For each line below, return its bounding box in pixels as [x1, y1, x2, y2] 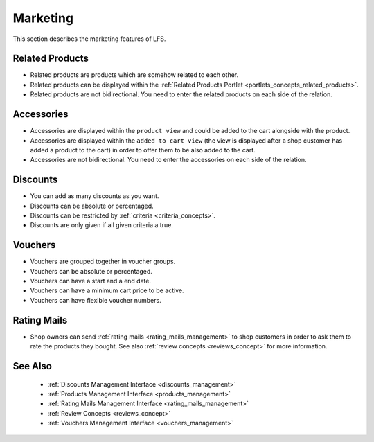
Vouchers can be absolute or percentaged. [30, 267, 152, 275]
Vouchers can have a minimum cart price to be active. [30, 286, 184, 294]
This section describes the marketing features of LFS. [12, 35, 166, 43]
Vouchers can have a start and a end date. [30, 277, 152, 285]
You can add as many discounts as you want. [30, 192, 159, 200]
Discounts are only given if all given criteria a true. [30, 221, 173, 229]
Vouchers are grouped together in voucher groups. [30, 257, 176, 266]
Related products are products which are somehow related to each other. [30, 71, 239, 79]
